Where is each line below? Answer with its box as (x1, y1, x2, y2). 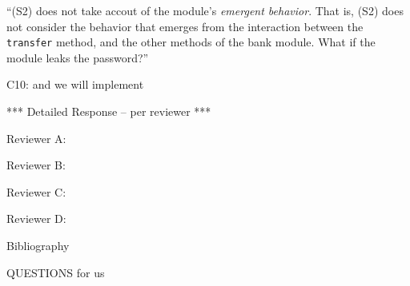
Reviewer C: (6, 183, 66, 200)
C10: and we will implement (6, 76, 144, 93)
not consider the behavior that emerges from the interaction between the (6, 18, 364, 34)
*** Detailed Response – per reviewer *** (6, 103, 211, 120)
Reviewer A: (6, 129, 66, 146)
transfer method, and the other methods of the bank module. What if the (6, 34, 376, 50)
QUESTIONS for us (6, 264, 105, 280)
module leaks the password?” (6, 49, 149, 66)
